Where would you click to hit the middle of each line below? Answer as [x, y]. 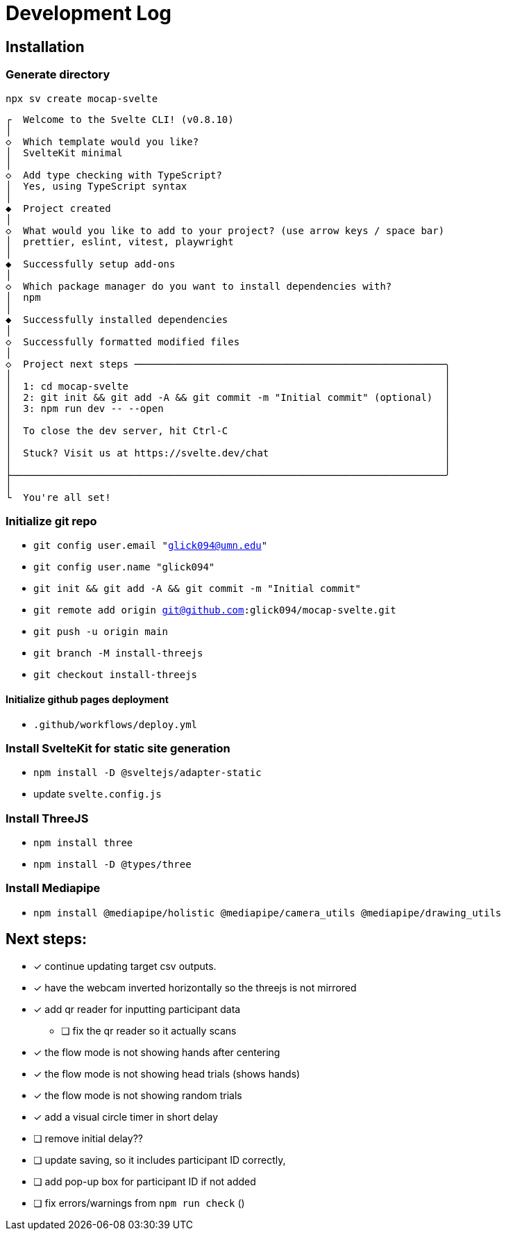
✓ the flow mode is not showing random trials [138, 1095]
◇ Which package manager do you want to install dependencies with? [199, 286]
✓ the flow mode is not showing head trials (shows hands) [167, 1073]
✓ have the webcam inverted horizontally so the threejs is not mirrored [195, 987]
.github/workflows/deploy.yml [116, 724]
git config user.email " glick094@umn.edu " [151, 546]
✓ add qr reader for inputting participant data [137, 1009]
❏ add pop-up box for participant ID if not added [145, 1181]
